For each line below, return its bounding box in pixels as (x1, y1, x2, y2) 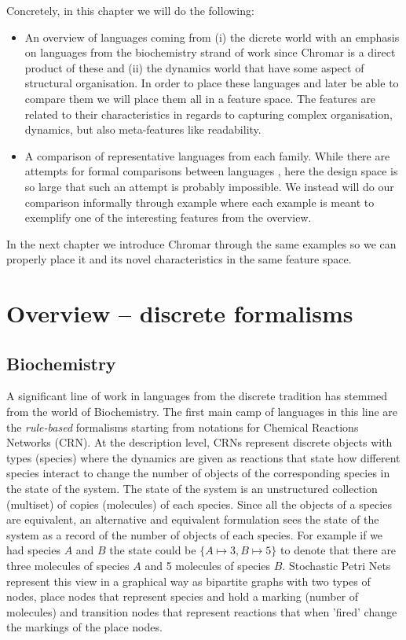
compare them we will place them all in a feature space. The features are (24, 90, 376, 106)
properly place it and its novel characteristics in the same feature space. (6, 251, 352, 267)
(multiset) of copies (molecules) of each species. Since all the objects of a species (6, 495, 392, 512)
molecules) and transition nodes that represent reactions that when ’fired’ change (6, 603, 397, 620)
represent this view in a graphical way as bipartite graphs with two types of (6, 572, 371, 589)
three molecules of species (6, 557, 130, 574)
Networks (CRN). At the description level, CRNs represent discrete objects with (6, 434, 393, 451)
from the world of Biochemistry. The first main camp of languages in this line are (6, 403, 398, 420)
